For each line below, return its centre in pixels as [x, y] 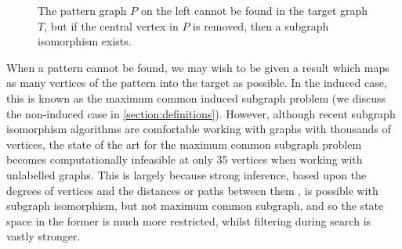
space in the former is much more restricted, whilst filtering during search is [189, 220]
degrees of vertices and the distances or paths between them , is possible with [192, 190]
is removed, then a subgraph [261, 25]
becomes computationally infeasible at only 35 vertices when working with [185, 159]
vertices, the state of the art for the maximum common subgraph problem [184, 144]
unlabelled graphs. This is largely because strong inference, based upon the [187, 174]
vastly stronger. [43, 236]
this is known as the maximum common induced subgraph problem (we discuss [196, 97]
